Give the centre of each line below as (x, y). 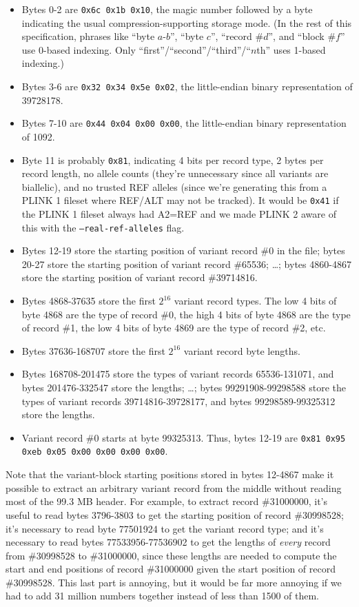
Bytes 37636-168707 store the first (93, 350)
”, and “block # (302, 36)
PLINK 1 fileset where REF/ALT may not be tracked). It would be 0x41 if (180, 200)
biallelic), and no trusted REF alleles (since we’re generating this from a (174, 186)
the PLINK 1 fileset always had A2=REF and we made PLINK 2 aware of (179, 214)
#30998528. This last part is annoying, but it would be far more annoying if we (174, 582)
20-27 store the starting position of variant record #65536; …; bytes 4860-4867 (186, 264)
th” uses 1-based (291, 49)
